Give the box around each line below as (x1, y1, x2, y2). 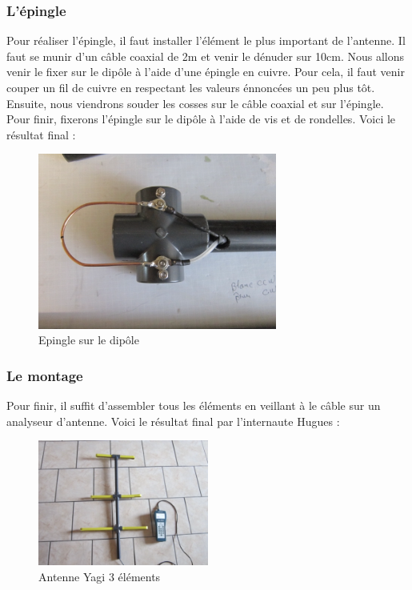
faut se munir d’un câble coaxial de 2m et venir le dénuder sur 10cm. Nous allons (6, 47, 405, 64)
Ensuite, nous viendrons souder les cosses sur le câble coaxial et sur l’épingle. (6, 94, 384, 111)
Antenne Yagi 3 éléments (38, 568, 161, 584)
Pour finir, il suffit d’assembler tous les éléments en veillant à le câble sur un (6, 397, 381, 414)
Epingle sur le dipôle (38, 331, 139, 348)
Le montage (6, 365, 83, 385)
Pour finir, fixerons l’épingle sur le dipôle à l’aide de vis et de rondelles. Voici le (6, 110, 396, 127)
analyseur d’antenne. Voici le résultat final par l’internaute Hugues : (6, 412, 340, 429)
